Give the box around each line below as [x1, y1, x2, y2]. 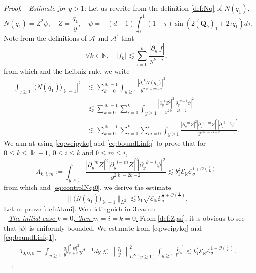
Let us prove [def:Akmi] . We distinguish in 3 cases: [4, 203, 156, 213]
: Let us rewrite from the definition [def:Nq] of [84, 3, 222, 13]
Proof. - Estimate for [4, 3, 66, 13]
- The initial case [4, 213, 55, 223]
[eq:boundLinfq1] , [4, 232, 56, 242]
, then [73, 213, 91, 223]
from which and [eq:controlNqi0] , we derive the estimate [4, 182, 171, 192]
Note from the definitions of [4, 33, 87, 43]
